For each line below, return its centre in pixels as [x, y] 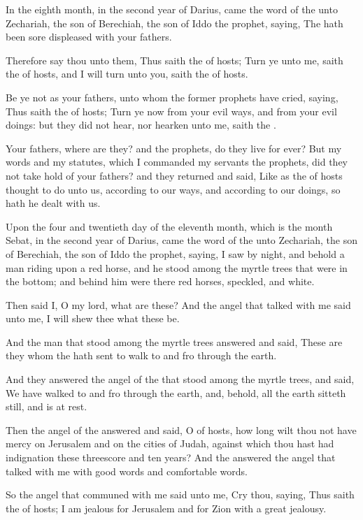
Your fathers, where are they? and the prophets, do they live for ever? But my [174, 148]
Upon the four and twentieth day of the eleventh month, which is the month [169, 226]
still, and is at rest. [47, 406]
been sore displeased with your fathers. [89, 37]
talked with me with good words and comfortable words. [127, 471]
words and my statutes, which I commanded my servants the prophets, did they [177, 162]
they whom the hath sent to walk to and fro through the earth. [141, 355]
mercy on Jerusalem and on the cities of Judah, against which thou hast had [170, 443]
